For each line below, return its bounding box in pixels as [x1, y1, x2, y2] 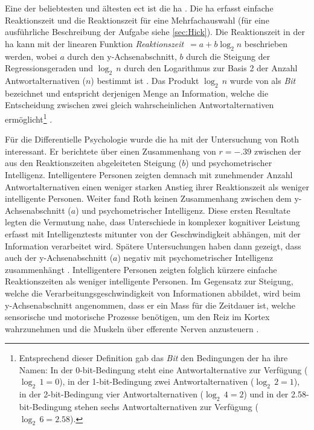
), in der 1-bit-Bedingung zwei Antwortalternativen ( [59, 375, 254, 388]
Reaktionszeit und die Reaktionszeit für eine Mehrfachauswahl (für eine [5, 13, 269, 26]
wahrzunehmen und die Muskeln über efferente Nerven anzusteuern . [5, 322, 259, 335]
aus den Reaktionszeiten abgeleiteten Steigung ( [5, 156, 182, 169]
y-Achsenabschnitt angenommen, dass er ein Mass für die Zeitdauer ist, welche [5, 298, 295, 311]
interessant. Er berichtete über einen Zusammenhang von [5, 144, 216, 157]
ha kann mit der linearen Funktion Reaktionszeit [5, 37, 184, 50]
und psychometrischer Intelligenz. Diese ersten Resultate [82, 204, 290, 216]
